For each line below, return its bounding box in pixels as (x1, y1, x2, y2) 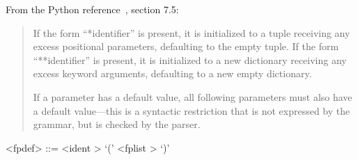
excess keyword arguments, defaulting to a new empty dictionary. (33, 66, 312, 81)
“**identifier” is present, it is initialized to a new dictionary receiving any (33, 52, 347, 67)
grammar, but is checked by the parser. (33, 117, 201, 131)
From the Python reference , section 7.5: (6, 2, 179, 16)
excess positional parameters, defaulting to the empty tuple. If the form (33, 39, 339, 54)
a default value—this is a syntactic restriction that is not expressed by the (33, 103, 350, 118)
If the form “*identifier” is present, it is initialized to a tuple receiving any (33, 25, 350, 40)
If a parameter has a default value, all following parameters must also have (33, 89, 352, 104)
